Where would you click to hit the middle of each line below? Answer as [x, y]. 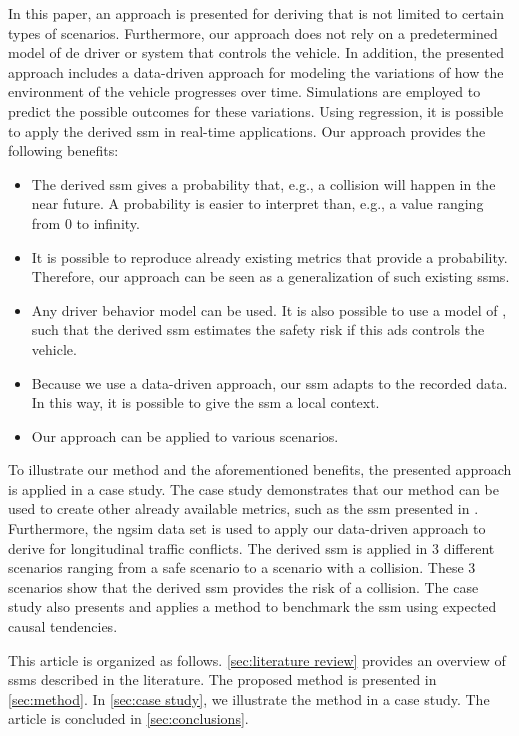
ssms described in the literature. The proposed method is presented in [222, 679]
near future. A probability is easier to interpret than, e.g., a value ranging [257, 203]
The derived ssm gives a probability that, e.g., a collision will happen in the [263, 183]
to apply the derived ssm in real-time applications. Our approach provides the [247, 130]
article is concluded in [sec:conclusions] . [128, 718]
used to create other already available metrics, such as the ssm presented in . [243, 508]
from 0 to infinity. [85, 222]
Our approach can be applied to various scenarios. [185, 435]
